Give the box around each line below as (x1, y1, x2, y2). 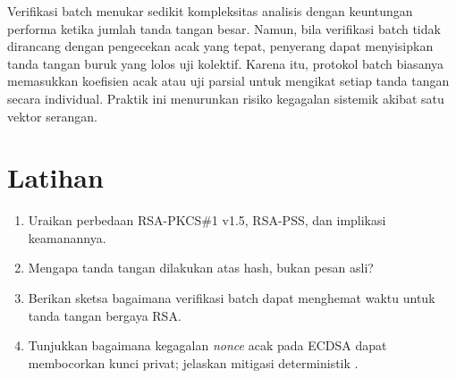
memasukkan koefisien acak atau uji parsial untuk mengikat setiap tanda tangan (7, 71, 450, 90)
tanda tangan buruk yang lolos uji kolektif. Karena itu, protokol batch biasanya (7, 54, 444, 72)
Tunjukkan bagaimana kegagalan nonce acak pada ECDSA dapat (28, 336, 387, 355)
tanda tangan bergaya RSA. (28, 306, 182, 324)
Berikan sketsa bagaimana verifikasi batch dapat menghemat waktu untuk (28, 289, 435, 307)
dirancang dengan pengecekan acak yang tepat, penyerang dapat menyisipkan (7, 37, 434, 55)
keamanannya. (28, 228, 106, 247)
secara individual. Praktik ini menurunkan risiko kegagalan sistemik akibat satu (7, 88, 444, 107)
